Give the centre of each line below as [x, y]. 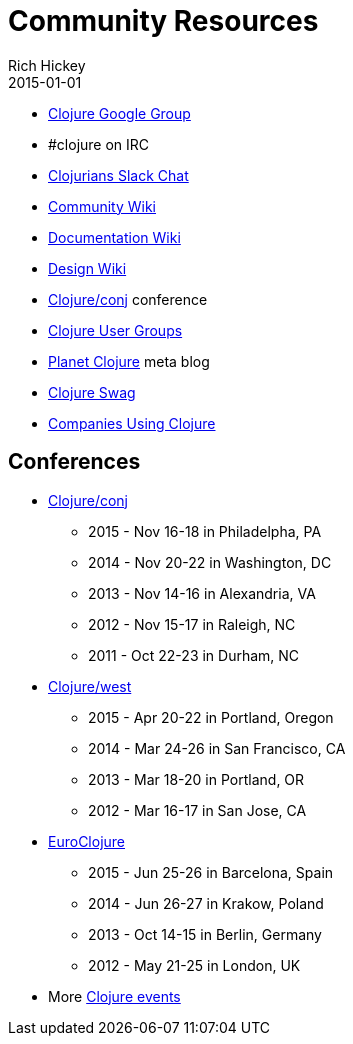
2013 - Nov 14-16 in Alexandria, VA [202, 593]
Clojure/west [90, 686]
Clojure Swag [92, 392]
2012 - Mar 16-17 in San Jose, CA [197, 810]
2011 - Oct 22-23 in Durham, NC [194, 655]
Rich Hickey [47, 65]
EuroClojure [87, 841]
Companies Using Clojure [132, 423]
